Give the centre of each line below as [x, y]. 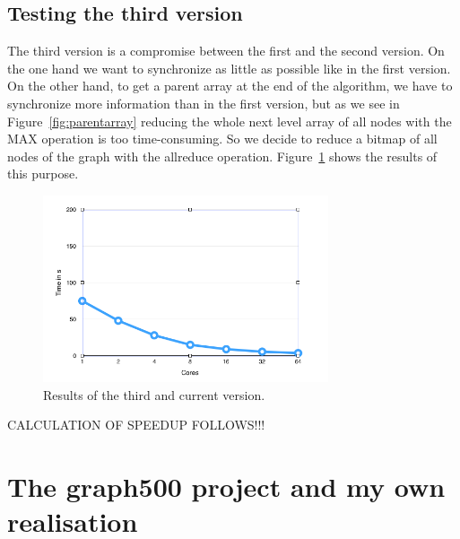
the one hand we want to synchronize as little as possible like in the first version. [229, 68]
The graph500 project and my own [226, 487]
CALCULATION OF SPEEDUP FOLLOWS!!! [136, 425]
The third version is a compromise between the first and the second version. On [226, 51]
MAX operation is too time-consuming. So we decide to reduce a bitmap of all [222, 139]
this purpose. [43, 174]
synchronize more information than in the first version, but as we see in [204, 103]
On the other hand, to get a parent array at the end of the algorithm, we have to [230, 86]
